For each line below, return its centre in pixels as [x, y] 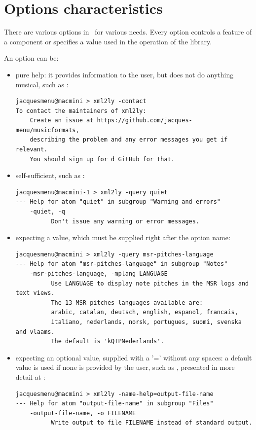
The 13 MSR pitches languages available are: [127, 303]
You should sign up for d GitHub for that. [102, 159]
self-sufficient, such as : [50, 175]
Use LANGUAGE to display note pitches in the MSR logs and [150, 283]
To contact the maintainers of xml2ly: [81, 111]
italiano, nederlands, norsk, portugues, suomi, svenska [146, 322]
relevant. [32, 150]
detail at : [30, 376]
